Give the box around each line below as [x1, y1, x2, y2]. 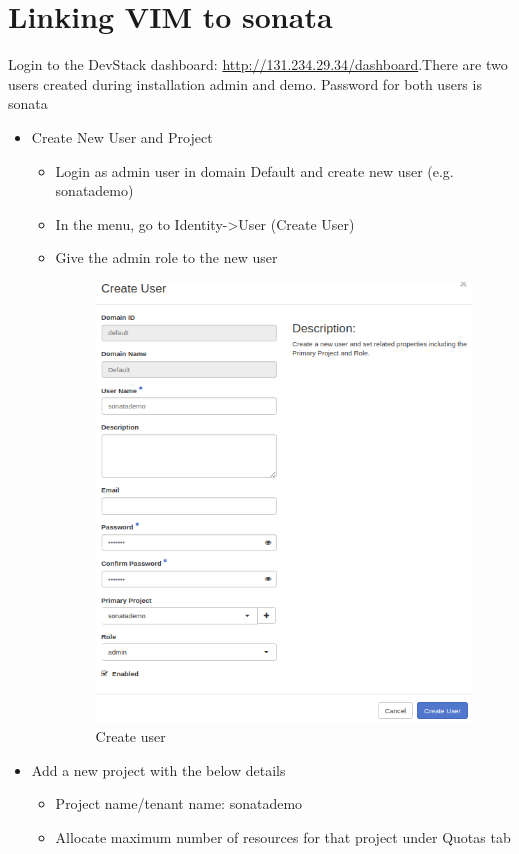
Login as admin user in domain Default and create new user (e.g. [55, 160, 454, 181]
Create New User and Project [31, 126, 213, 147]
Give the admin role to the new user [55, 247, 278, 268]
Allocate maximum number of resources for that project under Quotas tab [55, 826, 511, 847]
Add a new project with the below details [31, 759, 286, 780]
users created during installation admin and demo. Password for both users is [8, 73, 482, 94]
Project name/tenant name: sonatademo [55, 793, 303, 814]
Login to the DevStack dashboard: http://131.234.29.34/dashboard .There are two [8, 54, 508, 75]
